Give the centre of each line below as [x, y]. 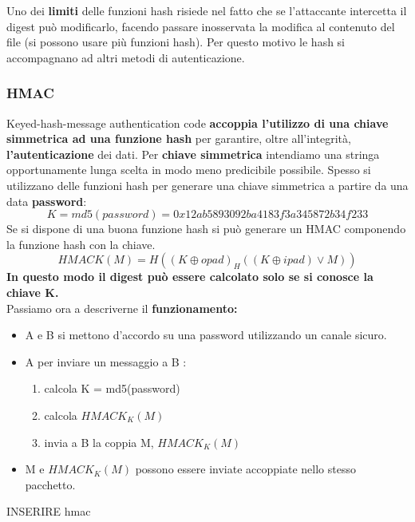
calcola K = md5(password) [112, 388]
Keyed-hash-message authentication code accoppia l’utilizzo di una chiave [198, 123]
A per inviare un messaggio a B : [106, 361]
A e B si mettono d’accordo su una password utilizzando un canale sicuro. [206, 335]
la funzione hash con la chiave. [81, 244]
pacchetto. [50, 484]
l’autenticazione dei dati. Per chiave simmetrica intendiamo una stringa [193, 154]
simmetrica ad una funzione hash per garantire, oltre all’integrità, [179, 138]
